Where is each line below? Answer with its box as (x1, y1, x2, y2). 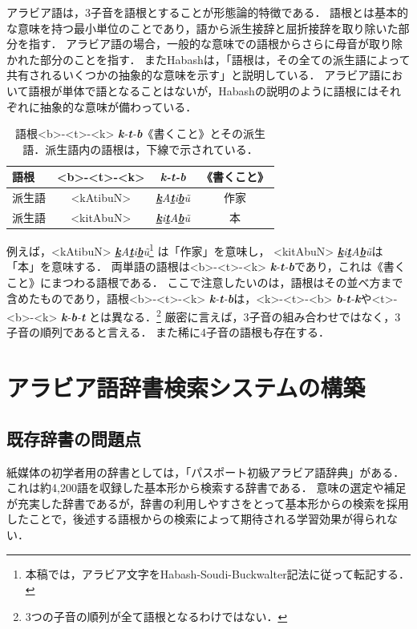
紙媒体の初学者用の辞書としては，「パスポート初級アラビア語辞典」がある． (6, 463, 405, 480)
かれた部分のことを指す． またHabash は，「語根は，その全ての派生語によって (6, 50, 411, 67)
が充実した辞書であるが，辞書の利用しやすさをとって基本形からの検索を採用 (6, 494, 409, 511)
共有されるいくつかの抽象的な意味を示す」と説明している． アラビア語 (6, 67, 381, 83)
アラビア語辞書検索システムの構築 (6, 371, 366, 404)
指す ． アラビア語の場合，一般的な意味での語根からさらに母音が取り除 (28, 35, 403, 52)
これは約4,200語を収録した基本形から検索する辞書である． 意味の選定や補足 (6, 479, 407, 496)
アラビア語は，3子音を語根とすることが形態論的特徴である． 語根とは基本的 (6, 4, 409, 20)
